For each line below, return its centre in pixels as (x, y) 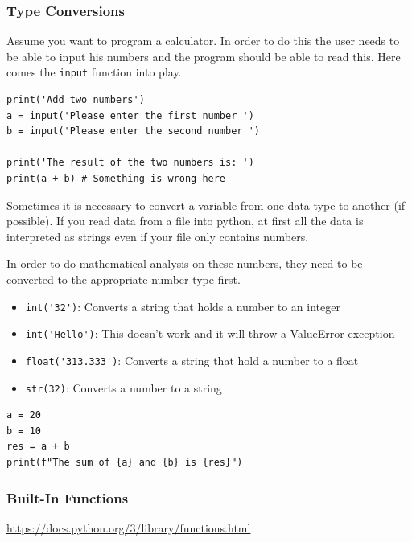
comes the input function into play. (94, 72)
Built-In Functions (68, 497)
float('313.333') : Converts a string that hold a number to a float (192, 360)
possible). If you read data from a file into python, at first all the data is (185, 221)
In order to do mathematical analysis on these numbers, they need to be (185, 263)
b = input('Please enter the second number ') (133, 131)
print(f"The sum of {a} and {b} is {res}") (125, 462)
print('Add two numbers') (76, 100)
